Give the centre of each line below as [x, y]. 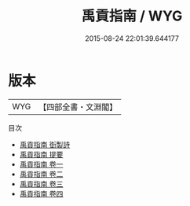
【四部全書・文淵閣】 [78, 107]
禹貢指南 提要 [41, 154]
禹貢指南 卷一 [41, 164]
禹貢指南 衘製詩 [45, 144]
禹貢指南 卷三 [41, 184]
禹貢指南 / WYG [132, 16]
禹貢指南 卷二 [41, 174]
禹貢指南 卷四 [41, 193]
